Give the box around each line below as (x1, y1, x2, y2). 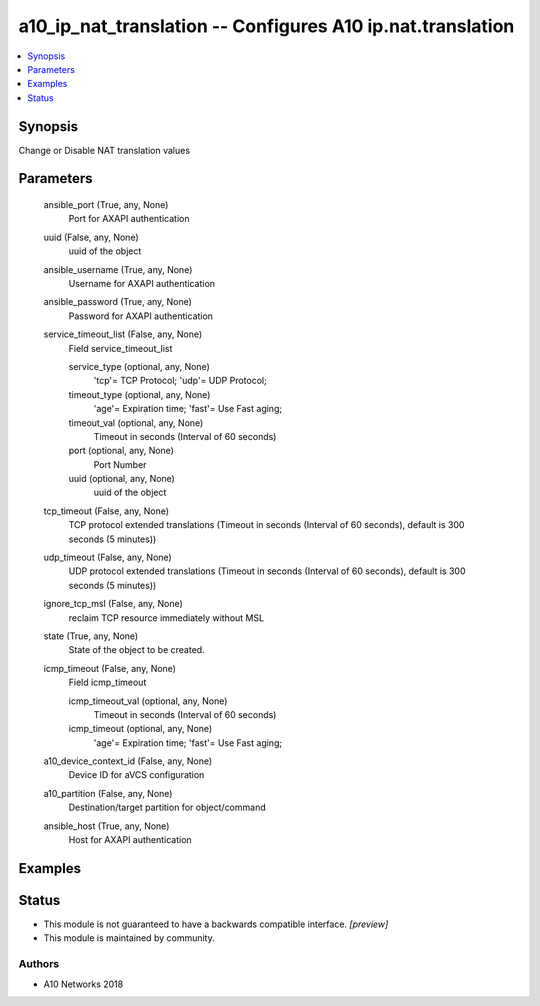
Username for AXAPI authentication (68, 277, 215, 289)
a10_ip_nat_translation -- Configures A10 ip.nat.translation (18, 15, 515, 37)
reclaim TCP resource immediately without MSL (68, 611, 265, 624)
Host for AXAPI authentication (68, 834, 192, 846)
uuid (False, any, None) (43, 231, 139, 243)
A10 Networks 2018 (43, 978, 124, 990)
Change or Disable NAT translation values (18, 144, 190, 156)
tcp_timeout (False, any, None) (43, 505, 170, 517)
